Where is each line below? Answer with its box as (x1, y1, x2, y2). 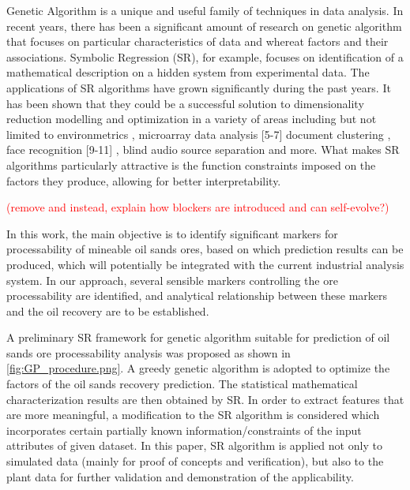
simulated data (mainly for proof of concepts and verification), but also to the (6, 453, 384, 469)
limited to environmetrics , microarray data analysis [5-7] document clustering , (6, 125, 391, 142)
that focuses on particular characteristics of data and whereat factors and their (6, 33, 389, 50)
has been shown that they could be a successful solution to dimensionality (6, 95, 364, 111)
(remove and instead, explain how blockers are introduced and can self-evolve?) (6, 199, 389, 215)
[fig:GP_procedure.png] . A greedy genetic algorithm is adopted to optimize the (6, 360, 390, 376)
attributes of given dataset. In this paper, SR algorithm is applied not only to (6, 437, 382, 454)
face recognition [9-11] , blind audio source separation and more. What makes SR (6, 141, 400, 158)
